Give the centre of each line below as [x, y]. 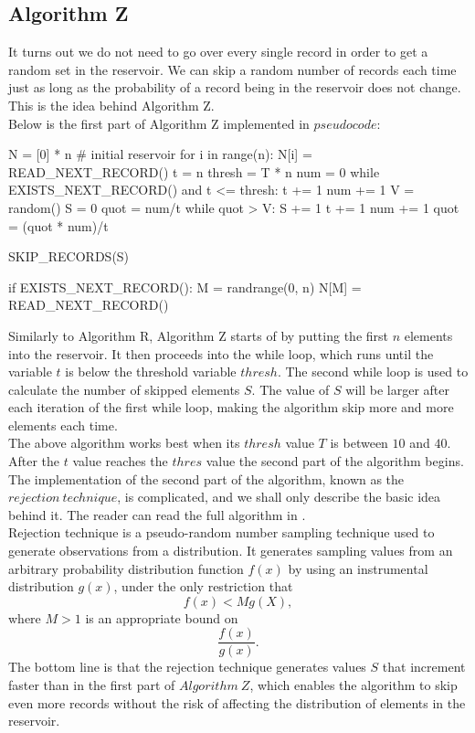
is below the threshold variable [151, 372]
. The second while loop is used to [373, 372]
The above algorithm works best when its [124, 443]
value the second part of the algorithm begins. [335, 461]
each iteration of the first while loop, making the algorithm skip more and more [231, 407]
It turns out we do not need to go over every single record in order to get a [218, 52]
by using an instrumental [358, 568]
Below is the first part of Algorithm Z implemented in [159, 123]
